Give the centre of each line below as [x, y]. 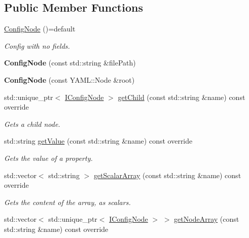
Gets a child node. [32, 124]
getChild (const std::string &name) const [182, 97]
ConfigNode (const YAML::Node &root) [69, 79]
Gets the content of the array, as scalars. [67, 202]
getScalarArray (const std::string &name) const [167, 175]
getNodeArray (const [207, 219]
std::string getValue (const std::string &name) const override [98, 141]
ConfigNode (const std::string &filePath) [70, 63]
